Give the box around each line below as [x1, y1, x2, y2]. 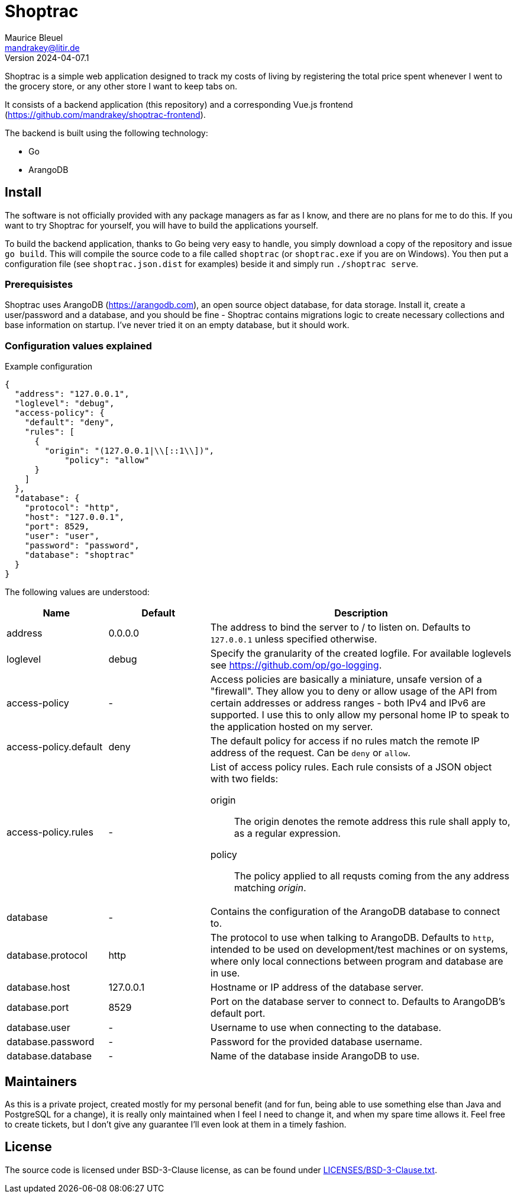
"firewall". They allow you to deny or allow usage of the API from [210, 685, 497, 698]
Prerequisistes [5, 278, 73, 290]
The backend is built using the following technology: [5, 127, 208, 138]
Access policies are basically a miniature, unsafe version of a [210, 673, 482, 686]
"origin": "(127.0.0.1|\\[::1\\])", [44, 446, 215, 456]
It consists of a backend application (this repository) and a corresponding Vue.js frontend [5, 99, 353, 110]
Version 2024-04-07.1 [5, 52, 89, 63]
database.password [7, 1036, 95, 1048]
